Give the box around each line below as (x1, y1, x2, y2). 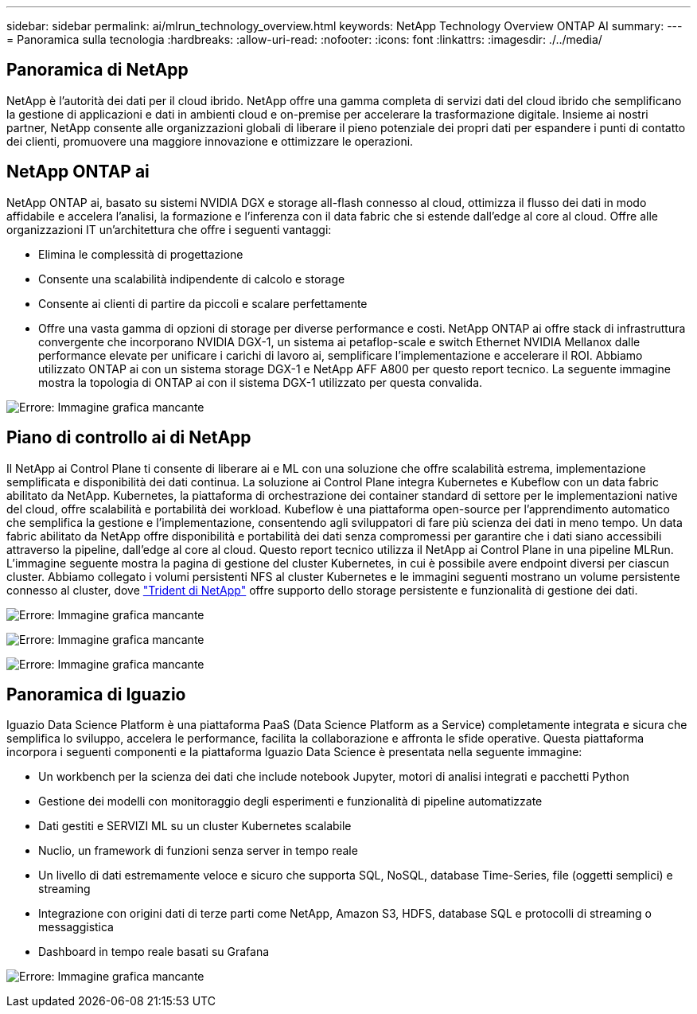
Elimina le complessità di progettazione (38, 247, 243, 261)
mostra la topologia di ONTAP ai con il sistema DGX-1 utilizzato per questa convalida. (38, 375, 483, 389)
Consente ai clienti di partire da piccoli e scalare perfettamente (38, 296, 368, 310)
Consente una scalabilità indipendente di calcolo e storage (38, 271, 345, 286)
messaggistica (38, 920, 114, 934)
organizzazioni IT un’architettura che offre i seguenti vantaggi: (6, 222, 332, 236)
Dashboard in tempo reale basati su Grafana (38, 945, 270, 959)
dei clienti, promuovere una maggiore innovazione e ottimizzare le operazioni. (6, 134, 414, 148)
